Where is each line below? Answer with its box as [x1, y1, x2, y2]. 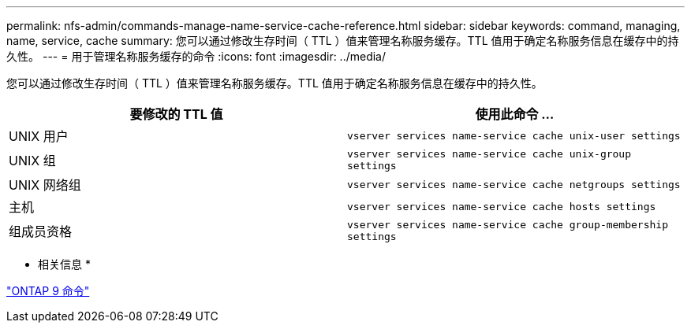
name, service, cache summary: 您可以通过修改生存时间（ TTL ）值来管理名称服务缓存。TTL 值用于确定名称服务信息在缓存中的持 [6, 34, 679, 47]
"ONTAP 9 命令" [6, 284, 90, 298]
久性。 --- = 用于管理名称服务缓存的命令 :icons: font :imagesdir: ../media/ [6, 50, 387, 63]
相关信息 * [38, 257, 91, 271]
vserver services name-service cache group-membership [347, 219, 668, 231]
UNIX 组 [9, 153, 56, 168]
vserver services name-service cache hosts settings [347, 200, 656, 213]
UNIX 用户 [9, 128, 69, 144]
